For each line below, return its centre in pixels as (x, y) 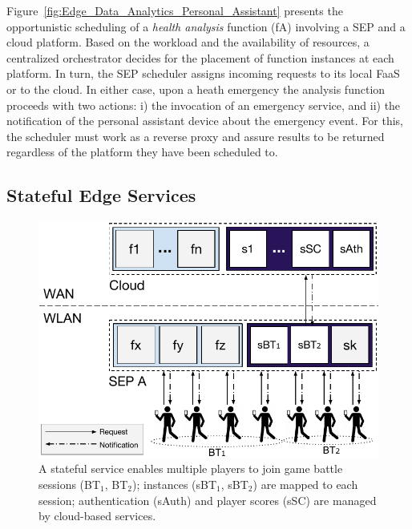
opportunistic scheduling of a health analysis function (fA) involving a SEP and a (206, 26)
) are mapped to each (305, 484)
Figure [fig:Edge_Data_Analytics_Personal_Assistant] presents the (175, 10)
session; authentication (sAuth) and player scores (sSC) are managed (208, 500)
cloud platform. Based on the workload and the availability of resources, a (188, 42)
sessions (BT (70, 484)
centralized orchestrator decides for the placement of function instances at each (200, 57)
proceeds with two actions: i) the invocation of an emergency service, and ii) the (204, 105)
